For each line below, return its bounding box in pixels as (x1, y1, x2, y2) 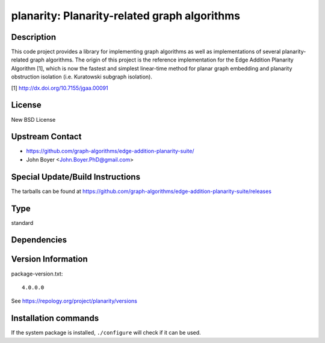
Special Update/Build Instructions (11, 172, 141, 182)
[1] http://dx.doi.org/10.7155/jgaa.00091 (11, 84, 108, 92)
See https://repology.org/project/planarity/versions (11, 297, 138, 304)
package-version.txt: (11, 270, 63, 277)
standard (11, 219, 34, 226)
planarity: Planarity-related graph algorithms (11, 9, 241, 22)
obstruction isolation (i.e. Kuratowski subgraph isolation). (11, 73, 153, 81)
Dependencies (11, 235, 67, 245)
